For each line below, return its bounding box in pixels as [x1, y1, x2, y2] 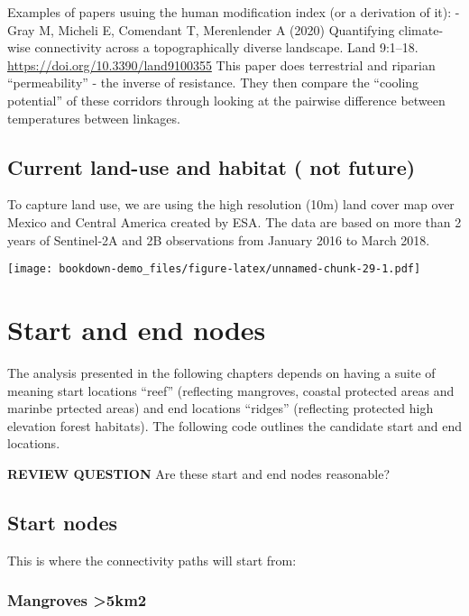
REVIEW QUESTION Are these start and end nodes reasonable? [7, 464, 391, 483]
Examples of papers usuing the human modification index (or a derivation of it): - [7, 3, 460, 21]
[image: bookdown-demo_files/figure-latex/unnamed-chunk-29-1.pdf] [7, 262, 421, 276]
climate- [399, 20, 444, 39]
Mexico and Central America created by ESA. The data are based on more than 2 [7, 212, 462, 231]
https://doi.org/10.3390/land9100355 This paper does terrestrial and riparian [7, 55, 436, 74]
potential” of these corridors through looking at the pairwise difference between [7, 90, 446, 109]
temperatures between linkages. [7, 108, 180, 127]
